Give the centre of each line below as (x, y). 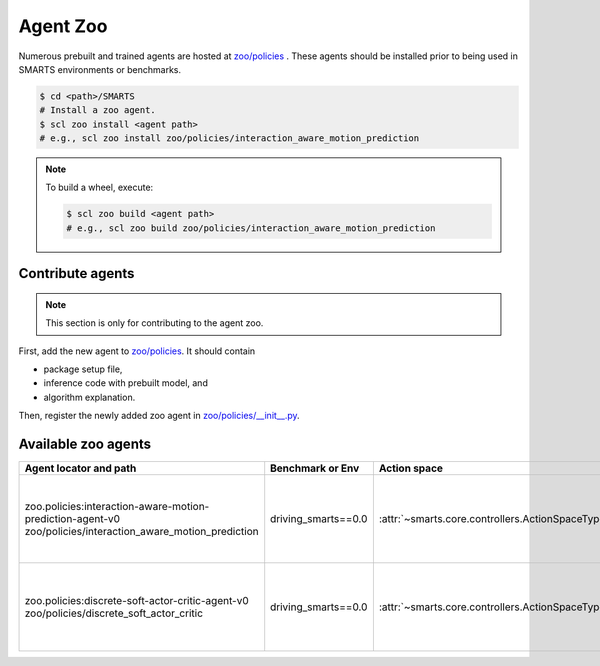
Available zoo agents (85, 444)
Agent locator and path (80, 468)
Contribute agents (76, 273)
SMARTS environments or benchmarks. (100, 69)
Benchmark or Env (315, 468)
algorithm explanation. (89, 397)
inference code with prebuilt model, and (126, 383)
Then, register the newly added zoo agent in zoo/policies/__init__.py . (159, 416)
